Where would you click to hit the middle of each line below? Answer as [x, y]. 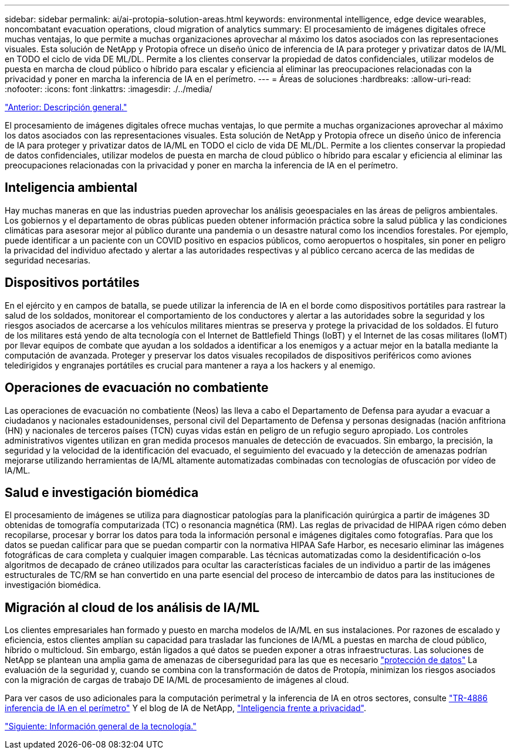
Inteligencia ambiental [71, 188]
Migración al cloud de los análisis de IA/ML [132, 607]
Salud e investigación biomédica [102, 492]
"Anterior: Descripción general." [66, 107]
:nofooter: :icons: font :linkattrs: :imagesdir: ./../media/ [109, 89]
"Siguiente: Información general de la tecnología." [101, 726]
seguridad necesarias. [48, 260]
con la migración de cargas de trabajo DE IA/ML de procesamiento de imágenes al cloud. [177, 680]
